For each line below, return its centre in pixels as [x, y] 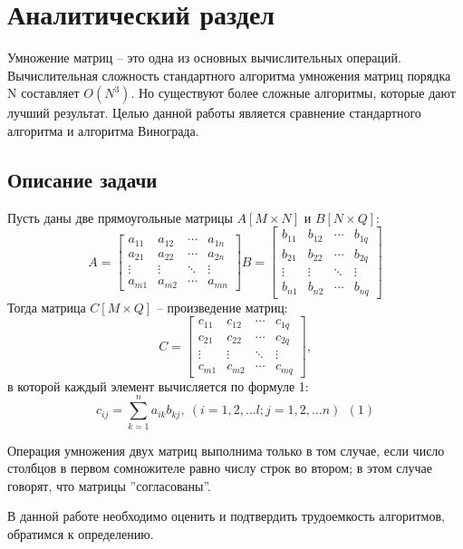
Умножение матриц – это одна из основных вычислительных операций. [204, 58]
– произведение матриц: [222, 307]
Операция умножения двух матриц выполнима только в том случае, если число [226, 450]
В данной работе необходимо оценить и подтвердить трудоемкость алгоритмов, [226, 516]
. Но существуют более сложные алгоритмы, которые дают [293, 93]
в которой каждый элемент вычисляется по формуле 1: [158, 385]
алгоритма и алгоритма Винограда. [103, 130]
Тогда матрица [47, 307]
